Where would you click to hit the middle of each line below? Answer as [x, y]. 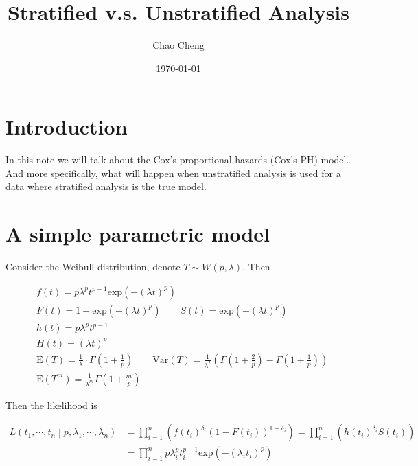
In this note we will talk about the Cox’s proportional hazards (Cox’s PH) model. [177, 160]
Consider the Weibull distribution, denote [93, 267]
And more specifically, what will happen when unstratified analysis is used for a [173, 173]
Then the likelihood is [51, 405]
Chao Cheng [178, 45]
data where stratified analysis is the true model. [106, 186]
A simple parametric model [138, 234]
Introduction [67, 127]
